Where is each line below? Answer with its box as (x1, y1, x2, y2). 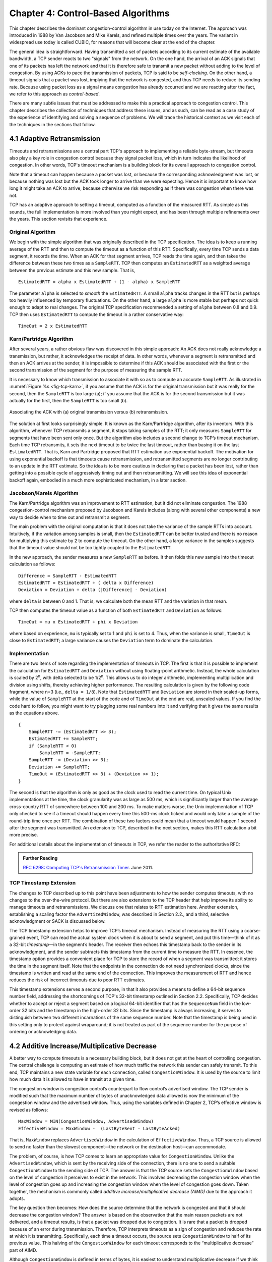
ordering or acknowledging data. (9, 1029, 78, 1035)
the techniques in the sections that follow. (9, 121, 96, 127)
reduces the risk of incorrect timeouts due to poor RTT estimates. (9, 977, 146, 983)
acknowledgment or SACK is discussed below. (9, 918, 106, 924)
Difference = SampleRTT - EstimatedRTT (18, 573, 117, 579)
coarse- (244, 927, 261, 933)
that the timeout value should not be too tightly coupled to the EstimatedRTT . (9, 545, 172, 551)
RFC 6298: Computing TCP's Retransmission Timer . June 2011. (23, 864, 154, 870)
